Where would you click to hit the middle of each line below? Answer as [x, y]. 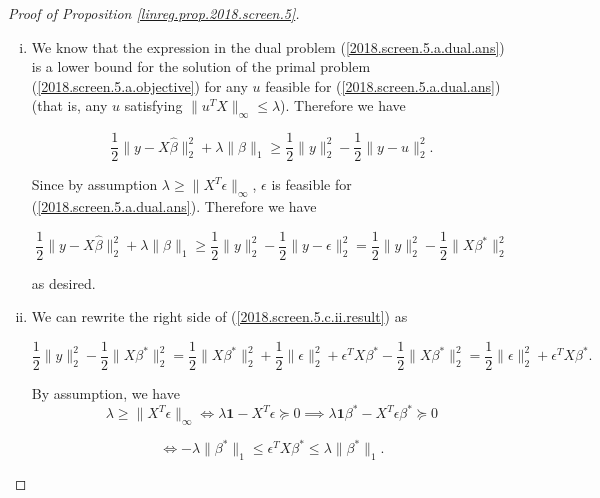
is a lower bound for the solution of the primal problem [201, 66]
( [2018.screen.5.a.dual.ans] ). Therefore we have [174, 206]
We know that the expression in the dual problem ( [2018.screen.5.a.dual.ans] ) [268, 46]
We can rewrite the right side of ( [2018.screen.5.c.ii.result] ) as [219, 316]
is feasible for [311, 184]
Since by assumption [94, 184]
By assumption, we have [105, 392]
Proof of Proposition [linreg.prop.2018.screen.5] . [154, 13]
